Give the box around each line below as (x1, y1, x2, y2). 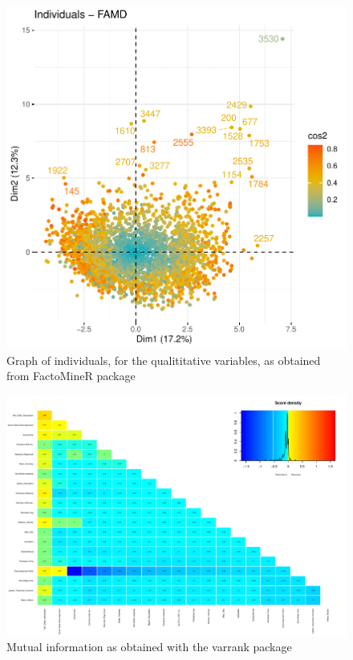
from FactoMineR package (6, 367, 136, 384)
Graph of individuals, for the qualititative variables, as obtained (6, 351, 321, 368)
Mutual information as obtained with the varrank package (6, 638, 292, 655)
